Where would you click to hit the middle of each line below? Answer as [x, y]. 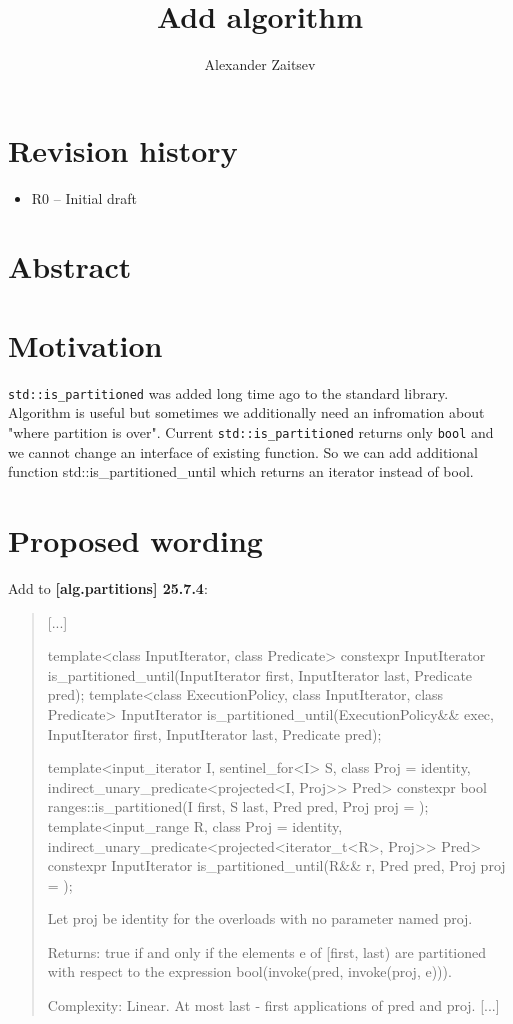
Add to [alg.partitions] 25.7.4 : [108, 587]
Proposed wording [135, 540]
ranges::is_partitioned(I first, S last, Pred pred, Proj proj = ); [238, 806]
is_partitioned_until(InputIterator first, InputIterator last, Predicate [260, 674]
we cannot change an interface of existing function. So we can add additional [243, 451]
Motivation [85, 344]
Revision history [123, 149]
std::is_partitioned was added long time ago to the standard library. [228, 392]
